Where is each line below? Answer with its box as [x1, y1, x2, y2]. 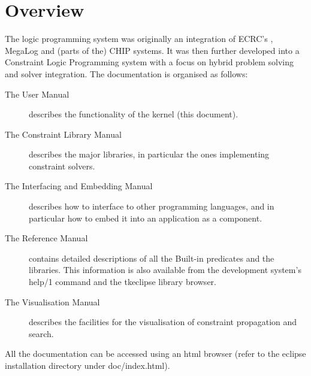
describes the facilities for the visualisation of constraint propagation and [29, 316, 297, 328]
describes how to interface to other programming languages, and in [29, 200, 274, 213]
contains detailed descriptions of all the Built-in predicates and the [29, 251, 274, 264]
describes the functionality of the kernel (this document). [29, 108, 238, 120]
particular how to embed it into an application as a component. [29, 211, 262, 224]
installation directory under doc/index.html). [5, 359, 170, 371]
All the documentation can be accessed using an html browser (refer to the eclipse [5, 347, 306, 360]
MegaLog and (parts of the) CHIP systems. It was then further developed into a [5, 44, 300, 56]
